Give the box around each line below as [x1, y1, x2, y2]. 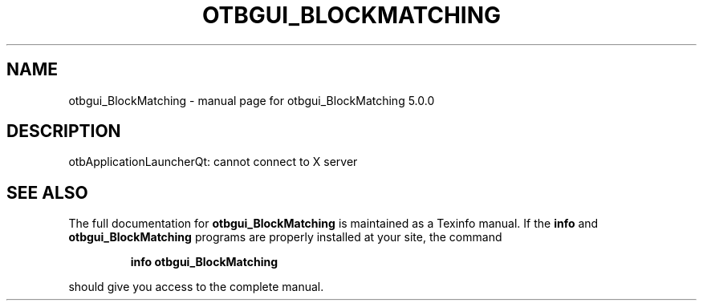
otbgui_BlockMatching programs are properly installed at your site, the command [68, 230, 502, 244]
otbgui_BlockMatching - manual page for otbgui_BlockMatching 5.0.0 [68, 93, 435, 107]
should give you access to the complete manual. [68, 280, 324, 294]
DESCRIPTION [6, 121, 121, 142]
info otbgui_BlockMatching [130, 255, 278, 269]
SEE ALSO [6, 182, 88, 203]
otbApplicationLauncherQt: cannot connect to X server [68, 155, 358, 169]
